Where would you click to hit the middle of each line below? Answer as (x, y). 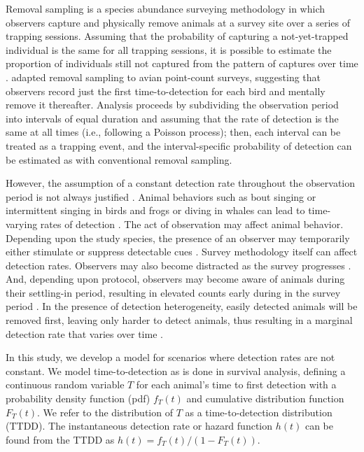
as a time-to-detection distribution (259, 412)
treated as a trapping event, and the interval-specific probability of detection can (179, 145)
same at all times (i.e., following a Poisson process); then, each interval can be (173, 132)
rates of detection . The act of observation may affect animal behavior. (192, 224)
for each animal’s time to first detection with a (236, 384)
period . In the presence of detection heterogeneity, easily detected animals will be (182, 306)
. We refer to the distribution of (105, 412)
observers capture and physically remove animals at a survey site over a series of (178, 22)
